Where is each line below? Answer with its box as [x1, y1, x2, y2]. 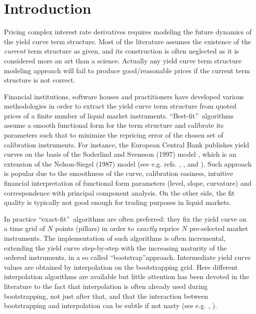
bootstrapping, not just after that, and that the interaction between [4, 290, 208, 301]
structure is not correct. [4, 75, 75, 85]
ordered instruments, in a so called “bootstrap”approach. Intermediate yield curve [4, 252, 251, 262]
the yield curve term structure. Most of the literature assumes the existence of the [4, 36, 251, 46]
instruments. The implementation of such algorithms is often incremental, [4, 233, 226, 243]
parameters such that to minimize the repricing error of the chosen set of [4, 130, 224, 140]
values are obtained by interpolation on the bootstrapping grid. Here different [4, 261, 238, 272]
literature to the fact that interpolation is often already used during [4, 281, 208, 291]
